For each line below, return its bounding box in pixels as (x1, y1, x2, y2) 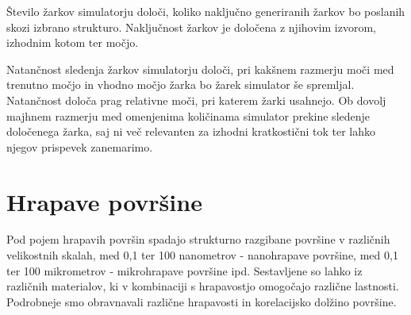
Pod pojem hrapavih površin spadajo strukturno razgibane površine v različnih (6, 231, 390, 248)
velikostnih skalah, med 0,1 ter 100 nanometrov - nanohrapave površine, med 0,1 (6, 247, 398, 263)
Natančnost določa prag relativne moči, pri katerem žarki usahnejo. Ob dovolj (6, 91, 386, 108)
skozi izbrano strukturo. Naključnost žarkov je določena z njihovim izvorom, (6, 18, 376, 35)
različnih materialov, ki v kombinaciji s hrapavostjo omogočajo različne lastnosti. (6, 278, 399, 294)
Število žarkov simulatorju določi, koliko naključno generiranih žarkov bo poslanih (6, 3, 405, 19)
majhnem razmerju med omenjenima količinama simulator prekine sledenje (6, 107, 371, 124)
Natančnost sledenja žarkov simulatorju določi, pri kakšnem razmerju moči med (6, 60, 394, 77)
